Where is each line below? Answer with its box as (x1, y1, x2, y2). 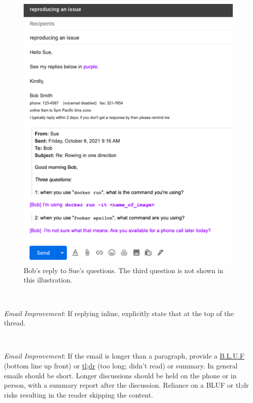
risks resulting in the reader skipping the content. (4, 389, 153, 400)
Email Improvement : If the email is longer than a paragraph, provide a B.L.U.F (4, 351, 245, 361)
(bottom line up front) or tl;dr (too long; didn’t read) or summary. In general (4, 360, 238, 370)
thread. (4, 318, 26, 328)
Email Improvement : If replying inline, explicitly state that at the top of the (4, 308, 234, 318)
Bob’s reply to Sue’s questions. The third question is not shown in (24, 265, 223, 275)
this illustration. (24, 275, 72, 285)
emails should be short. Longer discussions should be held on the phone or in (4, 370, 237, 380)
